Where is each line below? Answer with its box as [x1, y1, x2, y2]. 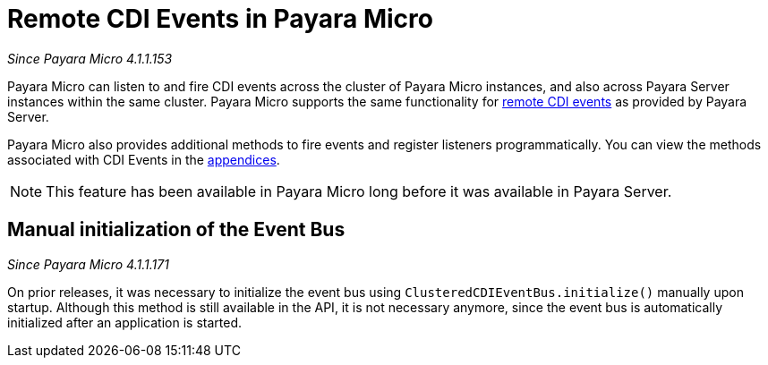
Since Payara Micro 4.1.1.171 [7, 256, 169, 272]
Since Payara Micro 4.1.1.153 [7, 50, 173, 66]
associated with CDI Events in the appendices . [7, 151, 280, 167]
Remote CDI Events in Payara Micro [7, 4, 433, 34]
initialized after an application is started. [7, 314, 242, 330]
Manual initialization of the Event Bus [7, 218, 346, 242]
